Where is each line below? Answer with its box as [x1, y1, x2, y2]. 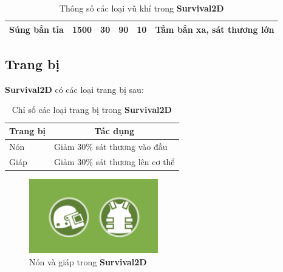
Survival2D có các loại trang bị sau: [5, 83, 144, 95]
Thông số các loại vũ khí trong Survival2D [59, 2, 224, 14]
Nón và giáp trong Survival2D [29, 255, 147, 268]
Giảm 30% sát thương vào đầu [54, 140, 168, 152]
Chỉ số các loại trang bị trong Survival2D [12, 103, 172, 116]
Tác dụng [94, 124, 135, 137]
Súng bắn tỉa [9, 22, 64, 35]
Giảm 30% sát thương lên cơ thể [54, 155, 175, 168]
